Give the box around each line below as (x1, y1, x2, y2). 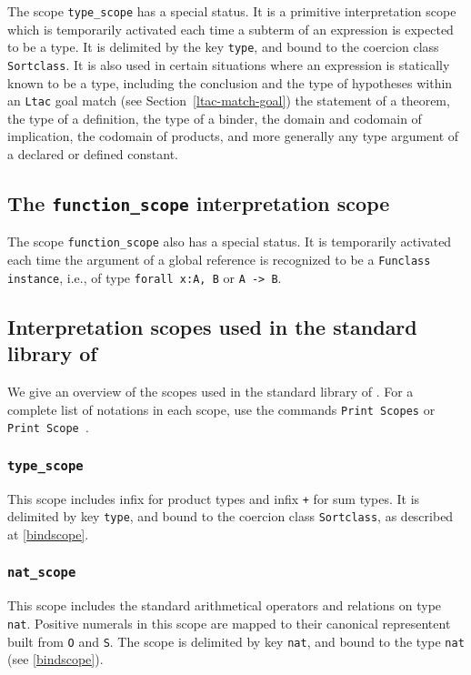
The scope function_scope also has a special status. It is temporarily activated (7, 232, 452, 251)
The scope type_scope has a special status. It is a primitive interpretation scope (7, 2, 456, 20)
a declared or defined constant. (7, 145, 178, 163)
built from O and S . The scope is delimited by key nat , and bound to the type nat (7, 631, 465, 650)
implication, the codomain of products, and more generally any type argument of (7, 126, 459, 146)
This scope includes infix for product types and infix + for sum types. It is (7, 489, 420, 508)
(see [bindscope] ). (7, 650, 104, 669)
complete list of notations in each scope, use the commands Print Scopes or (7, 399, 436, 418)
